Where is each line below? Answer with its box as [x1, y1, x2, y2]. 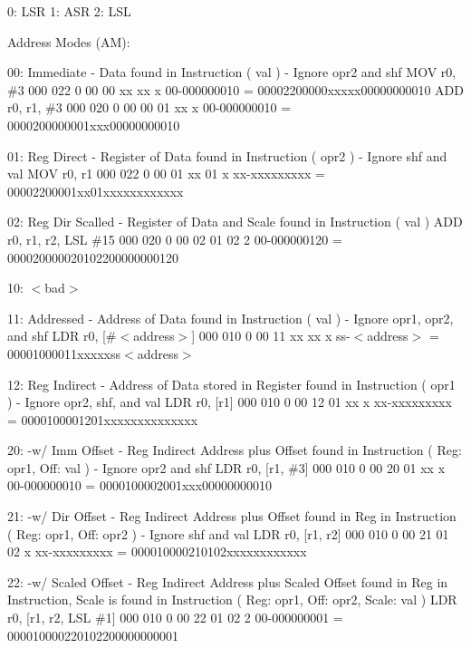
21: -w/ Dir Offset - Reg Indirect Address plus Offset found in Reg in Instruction [7, 507, 457, 526]
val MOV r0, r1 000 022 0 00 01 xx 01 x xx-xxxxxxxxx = [7, 164, 325, 183]
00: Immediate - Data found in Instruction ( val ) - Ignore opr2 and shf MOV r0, [7, 63, 457, 82]
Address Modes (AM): [7, 32, 130, 51]
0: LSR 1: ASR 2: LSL [7, 2, 131, 20]
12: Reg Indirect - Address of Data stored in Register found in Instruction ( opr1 [7, 374, 456, 393]
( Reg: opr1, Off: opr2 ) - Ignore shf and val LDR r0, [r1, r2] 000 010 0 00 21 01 [7, 524, 449, 543]
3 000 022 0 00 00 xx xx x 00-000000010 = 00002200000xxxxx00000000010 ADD [17, 80, 464, 99]
